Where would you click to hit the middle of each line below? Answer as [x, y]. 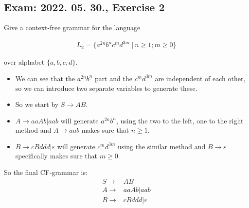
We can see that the [45, 78]
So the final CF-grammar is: [46, 172]
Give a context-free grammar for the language [72, 27]
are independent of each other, [200, 78]
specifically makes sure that [56, 156]
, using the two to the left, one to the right [180, 120]
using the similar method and [161, 146]
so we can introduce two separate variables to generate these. [106, 88]
